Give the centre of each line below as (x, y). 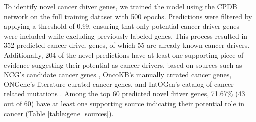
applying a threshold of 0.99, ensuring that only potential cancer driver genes (122, 26)
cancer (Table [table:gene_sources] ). (59, 113)
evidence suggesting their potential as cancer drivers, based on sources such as (123, 64)
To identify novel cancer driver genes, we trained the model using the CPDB (121, 6)
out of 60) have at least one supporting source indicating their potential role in (124, 103)
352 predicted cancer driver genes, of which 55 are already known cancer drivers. (127, 45)
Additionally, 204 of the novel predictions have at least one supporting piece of (124, 55)
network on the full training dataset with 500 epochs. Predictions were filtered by (128, 16)
